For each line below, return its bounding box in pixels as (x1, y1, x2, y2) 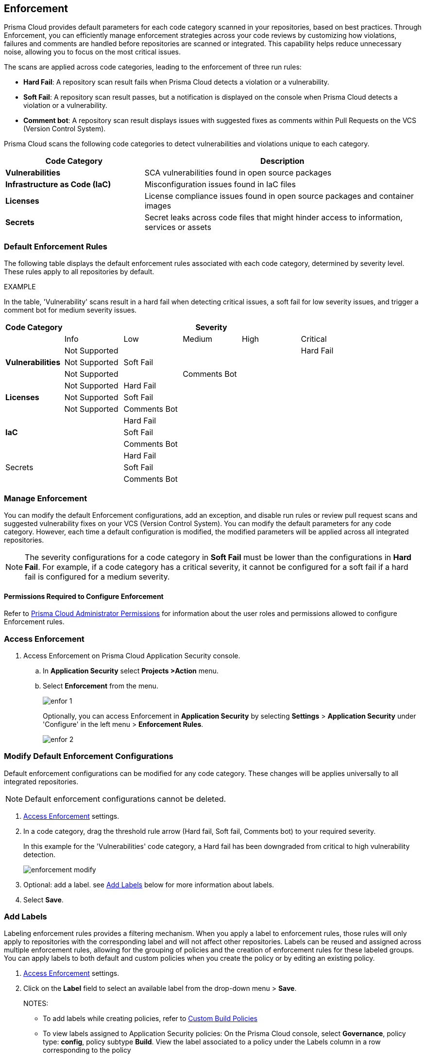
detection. (23, 850, 56, 859)
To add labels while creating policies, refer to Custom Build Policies (43, 1014, 257, 1023)
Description (260, 156, 305, 166)
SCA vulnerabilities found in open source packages (144, 168, 332, 178)
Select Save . (23, 895, 64, 904)
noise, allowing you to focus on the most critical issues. (4, 48, 181, 56)
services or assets (144, 222, 211, 232)
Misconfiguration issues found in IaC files (144, 179, 296, 190)
